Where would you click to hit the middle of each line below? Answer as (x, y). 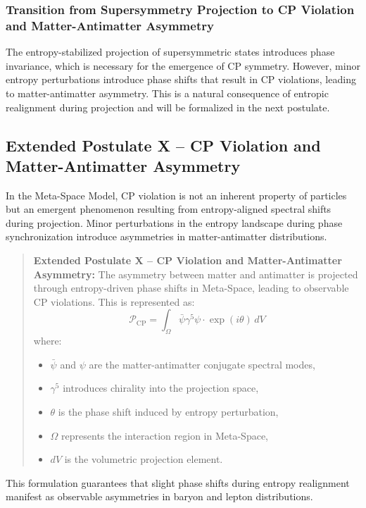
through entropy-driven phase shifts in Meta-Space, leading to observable (191, 288)
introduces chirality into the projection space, (161, 388)
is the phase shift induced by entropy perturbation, (168, 412)
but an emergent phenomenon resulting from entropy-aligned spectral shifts (169, 209)
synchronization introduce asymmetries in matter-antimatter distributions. (166, 236)
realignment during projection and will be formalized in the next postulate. (168, 107)
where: (48, 341)
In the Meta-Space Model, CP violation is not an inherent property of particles (176, 195)
